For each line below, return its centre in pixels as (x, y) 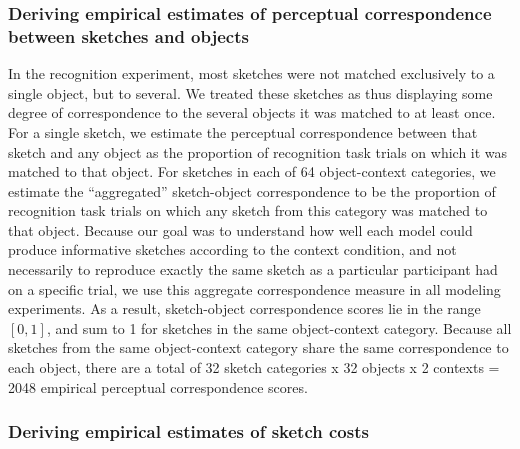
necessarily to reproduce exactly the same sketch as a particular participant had (253, 269)
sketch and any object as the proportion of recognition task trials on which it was (258, 151)
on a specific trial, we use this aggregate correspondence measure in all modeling (254, 288)
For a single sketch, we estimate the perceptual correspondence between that (243, 131)
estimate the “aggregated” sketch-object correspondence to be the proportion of (252, 190)
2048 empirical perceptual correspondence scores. (158, 386)
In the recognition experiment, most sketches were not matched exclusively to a (251, 73)
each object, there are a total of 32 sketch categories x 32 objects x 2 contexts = (254, 367)
